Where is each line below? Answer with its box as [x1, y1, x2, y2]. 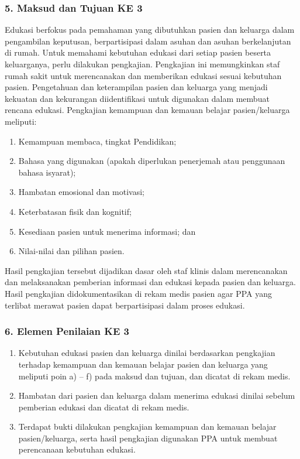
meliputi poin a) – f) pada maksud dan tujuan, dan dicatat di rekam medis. [18, 369, 291, 382]
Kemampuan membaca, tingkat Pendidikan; [18, 135, 177, 147]
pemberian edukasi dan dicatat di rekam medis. [18, 400, 189, 413]
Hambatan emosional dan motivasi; [18, 186, 145, 198]
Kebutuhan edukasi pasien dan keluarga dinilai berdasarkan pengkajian [18, 347, 275, 359]
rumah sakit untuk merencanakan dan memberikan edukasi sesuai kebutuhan [5, 69, 282, 81]
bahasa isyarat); [18, 166, 76, 178]
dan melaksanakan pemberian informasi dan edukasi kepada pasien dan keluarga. [5, 276, 296, 288]
